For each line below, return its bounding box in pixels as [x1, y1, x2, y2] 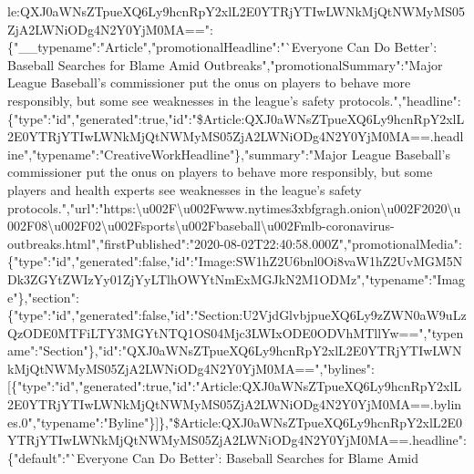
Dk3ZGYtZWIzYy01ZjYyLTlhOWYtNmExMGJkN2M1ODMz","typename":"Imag [7, 269, 466, 288]
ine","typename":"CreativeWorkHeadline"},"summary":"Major [7, 144, 348, 163]
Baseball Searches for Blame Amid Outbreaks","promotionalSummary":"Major [7, 55, 443, 74]
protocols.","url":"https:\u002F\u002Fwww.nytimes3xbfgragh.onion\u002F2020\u [7, 198, 461, 217]
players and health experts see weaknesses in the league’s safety [7, 180, 362, 199]
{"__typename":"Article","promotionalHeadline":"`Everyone [7, 37, 343, 57]
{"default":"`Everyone [7, 448, 129, 467]
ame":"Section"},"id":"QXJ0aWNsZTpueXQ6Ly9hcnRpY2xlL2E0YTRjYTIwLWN [7, 341, 462, 360]
